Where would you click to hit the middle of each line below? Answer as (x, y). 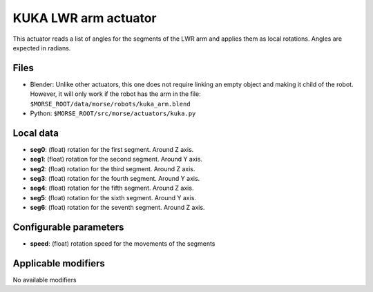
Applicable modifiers (59, 263)
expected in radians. (42, 48)
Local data (36, 133)
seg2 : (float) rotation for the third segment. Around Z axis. (113, 168)
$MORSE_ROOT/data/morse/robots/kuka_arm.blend (110, 104)
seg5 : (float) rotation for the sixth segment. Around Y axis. (113, 197)
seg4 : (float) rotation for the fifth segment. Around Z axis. (112, 188)
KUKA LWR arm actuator (85, 18)
